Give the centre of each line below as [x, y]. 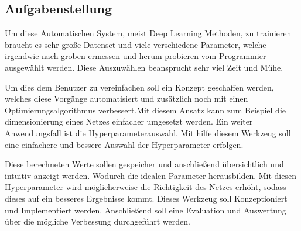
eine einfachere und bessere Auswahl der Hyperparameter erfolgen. [124, 144]
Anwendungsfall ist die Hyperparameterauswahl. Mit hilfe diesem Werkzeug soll [148, 132]
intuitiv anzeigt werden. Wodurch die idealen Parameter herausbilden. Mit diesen [150, 175]
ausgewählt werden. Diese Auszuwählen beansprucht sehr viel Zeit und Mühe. [144, 67]
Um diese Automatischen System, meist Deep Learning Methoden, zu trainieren [148, 33]
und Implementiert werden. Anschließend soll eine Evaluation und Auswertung [146, 210]
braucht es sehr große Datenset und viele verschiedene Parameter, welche [136, 44]
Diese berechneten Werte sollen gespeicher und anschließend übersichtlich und [144, 164]
